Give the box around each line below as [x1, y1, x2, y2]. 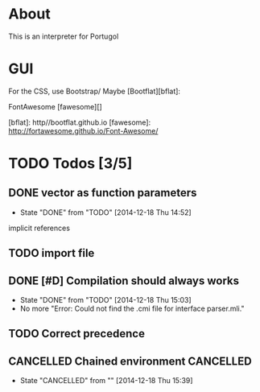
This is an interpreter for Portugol [8, 31, 119, 41]
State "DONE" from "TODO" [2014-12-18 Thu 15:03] [19, 295, 192, 305]
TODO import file [8, 246, 95, 260]
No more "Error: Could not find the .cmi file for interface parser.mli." [19, 303, 245, 314]
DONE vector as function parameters [8, 186, 197, 200]
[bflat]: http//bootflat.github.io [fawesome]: [8, 118, 151, 127]
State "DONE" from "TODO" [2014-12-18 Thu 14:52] [19, 207, 192, 217]
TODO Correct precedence [8, 327, 145, 340]
